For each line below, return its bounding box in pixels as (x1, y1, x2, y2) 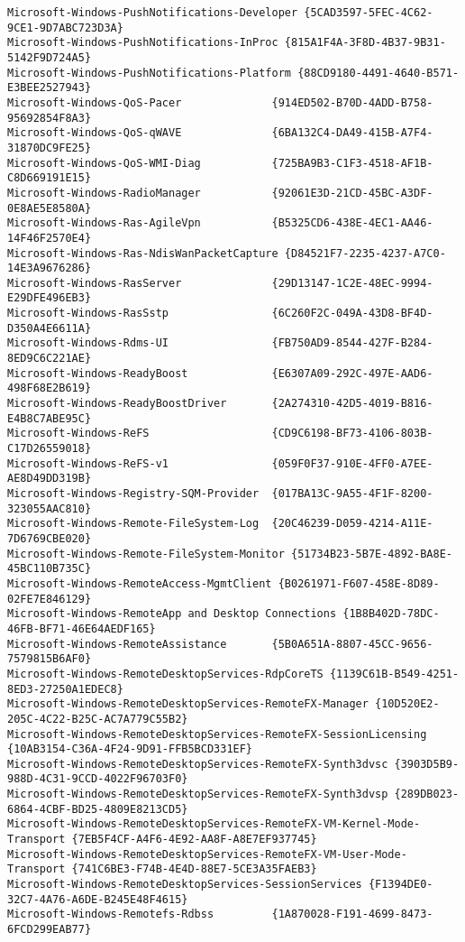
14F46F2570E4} (7, 231, 92, 245)
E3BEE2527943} (7, 81, 92, 95)
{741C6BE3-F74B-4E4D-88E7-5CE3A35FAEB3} (71, 863, 317, 876)
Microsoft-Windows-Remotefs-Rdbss (7, 908, 214, 921)
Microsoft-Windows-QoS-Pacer (7, 96, 182, 109)
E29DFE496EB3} (7, 291, 92, 305)
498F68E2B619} (7, 382, 92, 395)
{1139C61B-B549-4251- (329, 667, 460, 680)
